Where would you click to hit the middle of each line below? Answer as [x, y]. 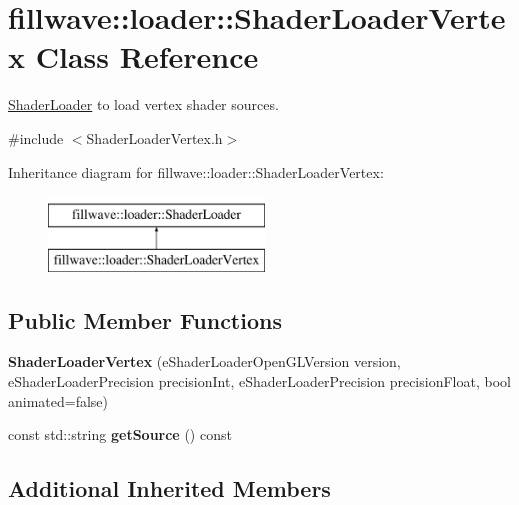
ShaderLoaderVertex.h [154, 137]
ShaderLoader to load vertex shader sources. [143, 104]
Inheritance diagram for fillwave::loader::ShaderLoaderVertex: [196, 171]
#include [36, 137]
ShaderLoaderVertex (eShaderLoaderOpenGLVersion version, [204, 361]
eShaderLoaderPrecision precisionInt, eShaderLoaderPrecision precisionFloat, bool [259, 381]
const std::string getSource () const [120, 434]
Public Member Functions [145, 319]
